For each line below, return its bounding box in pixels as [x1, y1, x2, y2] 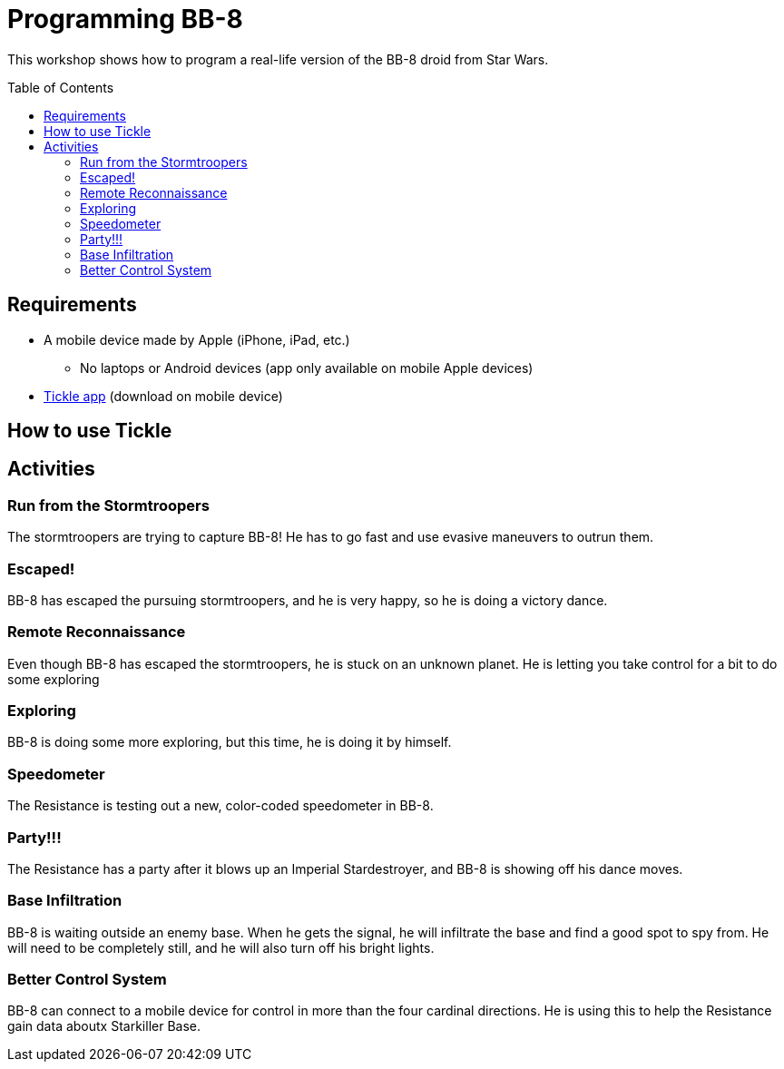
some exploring [7, 671, 100, 687]
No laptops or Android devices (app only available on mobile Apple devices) [80, 359, 534, 376]
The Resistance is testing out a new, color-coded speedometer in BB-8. [7, 798, 434, 814]
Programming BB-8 [7, 4, 243, 34]
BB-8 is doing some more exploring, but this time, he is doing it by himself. [7, 734, 452, 750]
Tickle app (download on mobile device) [44, 387, 283, 404]
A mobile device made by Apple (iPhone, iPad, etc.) [44, 331, 350, 348]
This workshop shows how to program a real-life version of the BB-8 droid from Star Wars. [7, 51, 549, 67]
